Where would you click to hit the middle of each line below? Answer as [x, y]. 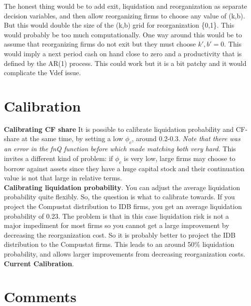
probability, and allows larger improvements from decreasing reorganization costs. [125, 254]
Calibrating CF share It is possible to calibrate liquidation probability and [119, 129]
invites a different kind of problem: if [59, 158]
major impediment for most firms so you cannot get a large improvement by [117, 225]
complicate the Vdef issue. [43, 72]
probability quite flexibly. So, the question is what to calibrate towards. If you [119, 197]
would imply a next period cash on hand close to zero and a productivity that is [123, 53]
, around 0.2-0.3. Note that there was [186, 138]
